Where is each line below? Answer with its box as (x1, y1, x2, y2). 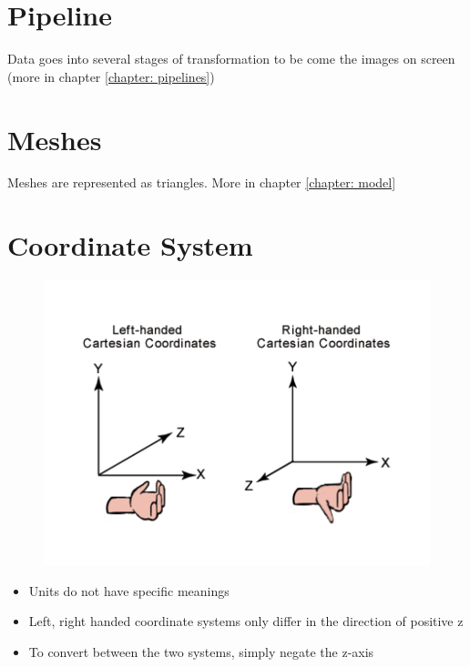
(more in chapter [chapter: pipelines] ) (7, 66, 215, 86)
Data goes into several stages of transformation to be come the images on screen (7, 49, 455, 68)
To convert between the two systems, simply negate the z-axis (28, 642, 374, 661)
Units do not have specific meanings (28, 581, 230, 600)
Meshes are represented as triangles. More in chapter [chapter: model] (7, 173, 396, 192)
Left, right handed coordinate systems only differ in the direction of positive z (28, 611, 464, 631)
